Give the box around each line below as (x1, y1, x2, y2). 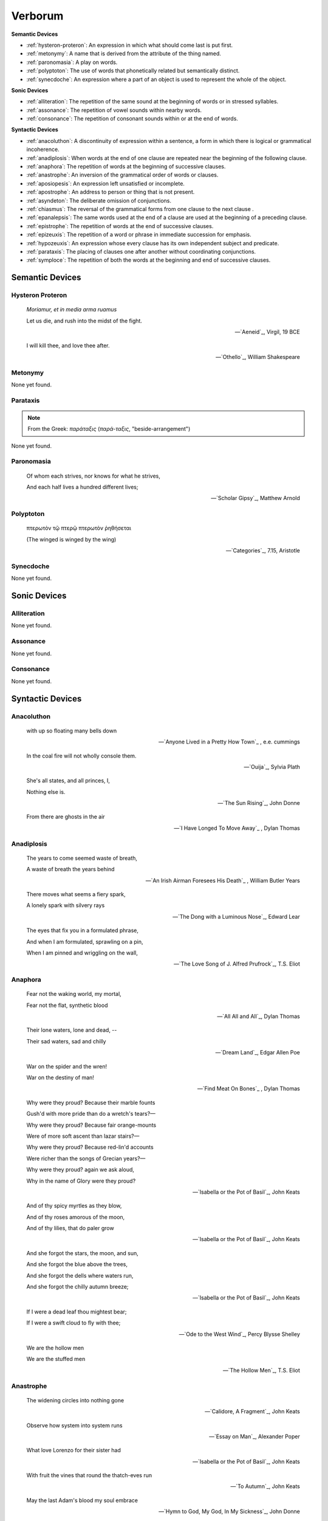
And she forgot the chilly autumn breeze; (26, 1283, 129, 1290)
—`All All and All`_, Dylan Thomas (217, 1013, 300, 1020)
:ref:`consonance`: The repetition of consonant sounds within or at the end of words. (26, 115, 238, 122)
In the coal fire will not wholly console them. (26, 752, 137, 759)
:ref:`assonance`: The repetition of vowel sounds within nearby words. (26, 106, 202, 114)
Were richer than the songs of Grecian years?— (26, 1155, 146, 1162)
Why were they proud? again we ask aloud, (26, 1166, 135, 1174)
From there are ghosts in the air (26, 813, 106, 821)
